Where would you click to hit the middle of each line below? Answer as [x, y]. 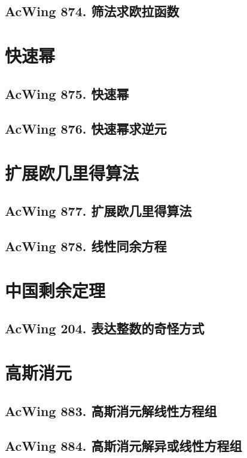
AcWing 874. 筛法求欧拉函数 [92, 11]
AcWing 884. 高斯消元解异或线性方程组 [123, 446]
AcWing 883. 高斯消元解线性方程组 [111, 410]
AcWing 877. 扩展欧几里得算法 [98, 211]
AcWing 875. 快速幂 [67, 93]
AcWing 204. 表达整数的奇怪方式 [105, 328]
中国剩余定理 [55, 290]
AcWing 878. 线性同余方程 [86, 246]
